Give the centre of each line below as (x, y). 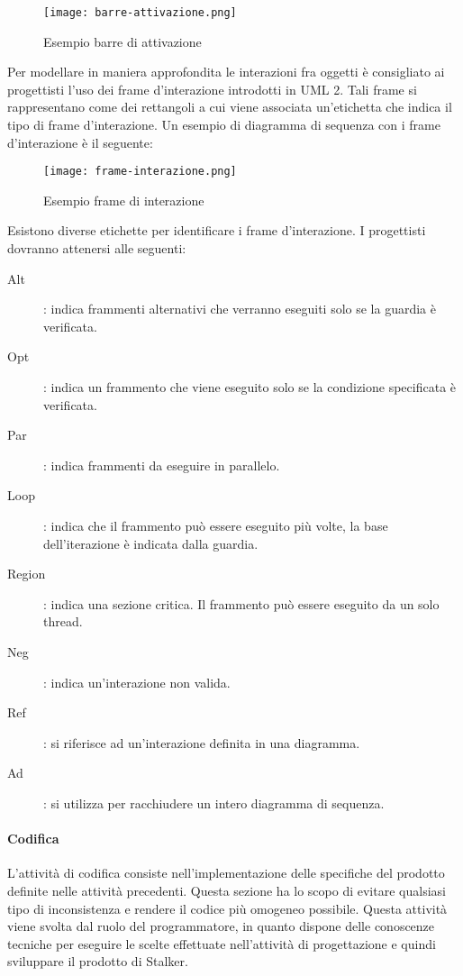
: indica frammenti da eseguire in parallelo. (162, 465)
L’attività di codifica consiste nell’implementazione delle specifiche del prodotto (226, 873)
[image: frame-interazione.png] (140, 172)
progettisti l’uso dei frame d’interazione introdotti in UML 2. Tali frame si (212, 89)
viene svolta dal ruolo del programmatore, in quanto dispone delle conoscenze (221, 926)
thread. (63, 621)
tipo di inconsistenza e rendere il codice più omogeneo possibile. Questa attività (227, 908)
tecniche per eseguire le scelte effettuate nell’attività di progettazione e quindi (222, 943)
